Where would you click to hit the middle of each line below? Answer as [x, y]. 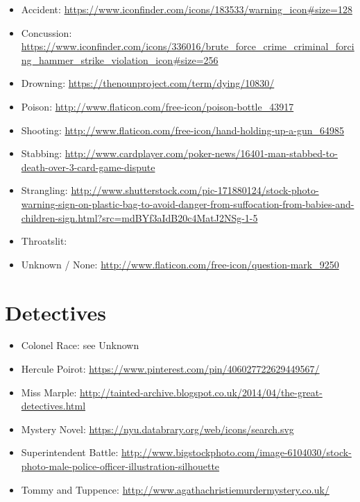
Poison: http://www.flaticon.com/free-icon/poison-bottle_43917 [157, 106]
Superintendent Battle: [70, 452]
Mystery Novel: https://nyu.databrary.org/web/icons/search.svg [157, 429]
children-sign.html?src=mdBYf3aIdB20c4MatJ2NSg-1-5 [139, 217]
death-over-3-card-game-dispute [88, 167]
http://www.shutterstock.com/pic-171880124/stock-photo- [195, 190]
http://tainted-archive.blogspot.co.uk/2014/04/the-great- [201, 392]
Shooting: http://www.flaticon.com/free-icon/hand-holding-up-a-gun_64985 [183, 130]
